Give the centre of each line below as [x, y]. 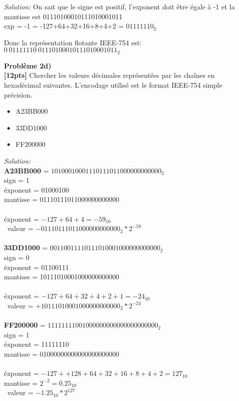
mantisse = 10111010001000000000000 [62, 277]
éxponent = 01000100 [36, 189]
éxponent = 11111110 [36, 344]
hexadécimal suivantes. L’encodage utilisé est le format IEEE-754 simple [113, 85]
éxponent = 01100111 [36, 267]
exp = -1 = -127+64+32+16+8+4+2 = [64, 26]
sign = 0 [17, 257]
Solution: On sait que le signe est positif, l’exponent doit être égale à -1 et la [119, 6]
